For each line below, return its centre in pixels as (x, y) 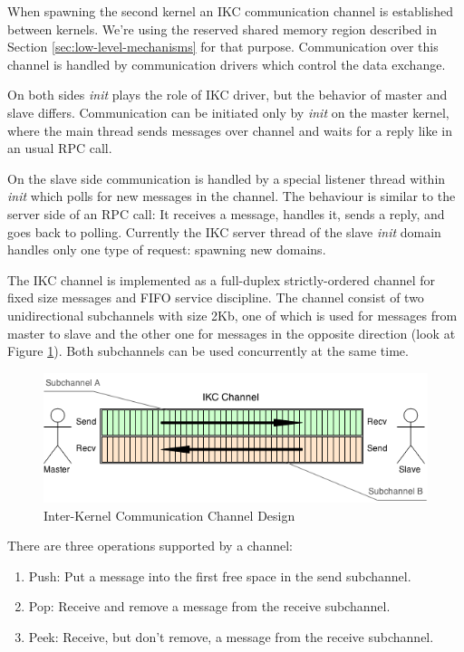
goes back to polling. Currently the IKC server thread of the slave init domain (224, 231)
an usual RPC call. (60, 148)
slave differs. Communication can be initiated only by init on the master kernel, (228, 112)
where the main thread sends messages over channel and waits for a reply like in (230, 130)
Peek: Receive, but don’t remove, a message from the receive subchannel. (231, 637)
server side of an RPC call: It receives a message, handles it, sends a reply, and (226, 213)
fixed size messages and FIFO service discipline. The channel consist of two (216, 297)
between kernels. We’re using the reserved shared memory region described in (222, 29)
